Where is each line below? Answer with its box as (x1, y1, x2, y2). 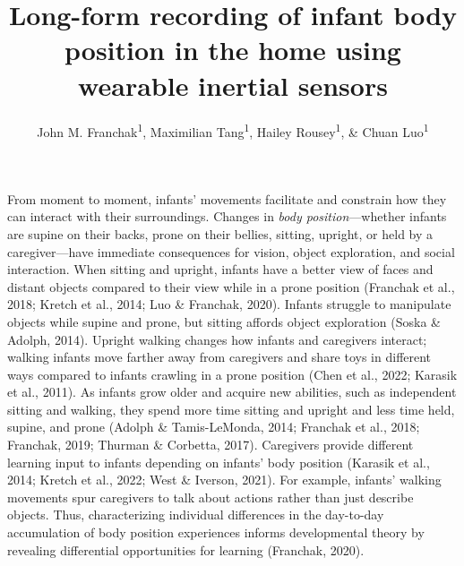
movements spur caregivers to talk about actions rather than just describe (7, 487, 414, 506)
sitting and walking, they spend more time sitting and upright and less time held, (7, 399, 455, 418)
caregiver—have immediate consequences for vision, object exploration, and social (7, 242, 455, 261)
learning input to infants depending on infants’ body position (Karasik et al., (7, 452, 430, 471)
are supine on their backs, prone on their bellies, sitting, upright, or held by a (7, 224, 434, 243)
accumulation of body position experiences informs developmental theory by (7, 523, 425, 542)
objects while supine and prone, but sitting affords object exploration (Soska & (7, 312, 441, 330)
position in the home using (64, 31, 401, 68)
